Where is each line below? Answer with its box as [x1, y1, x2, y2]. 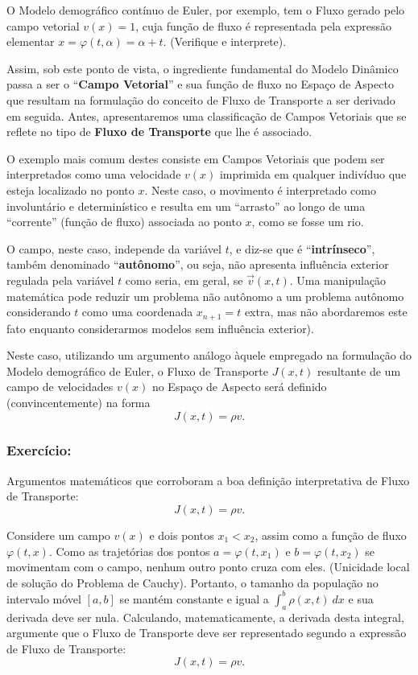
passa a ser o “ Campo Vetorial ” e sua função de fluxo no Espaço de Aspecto [6, 76, 394, 93]
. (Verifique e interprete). [163, 33, 287, 50]
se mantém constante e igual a [119, 590, 269, 607]
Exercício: [6, 440, 72, 460]
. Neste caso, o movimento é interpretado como [144, 181, 376, 198]
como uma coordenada [81, 303, 193, 320]
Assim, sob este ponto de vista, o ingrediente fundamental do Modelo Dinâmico [6, 60, 399, 76]
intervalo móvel [6, 590, 81, 607]
